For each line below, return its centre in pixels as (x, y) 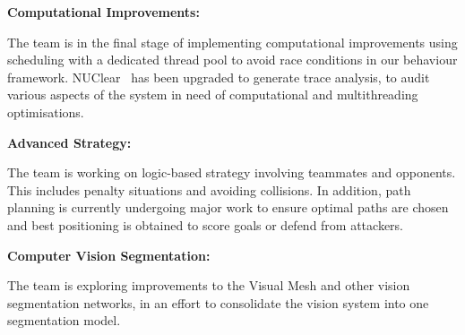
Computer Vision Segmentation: (109, 255)
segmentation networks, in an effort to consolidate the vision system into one (218, 302)
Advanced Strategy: (69, 142)
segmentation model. (64, 320)
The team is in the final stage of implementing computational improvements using (232, 42)
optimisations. (46, 112)
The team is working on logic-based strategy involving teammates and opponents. (232, 172)
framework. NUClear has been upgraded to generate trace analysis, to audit (219, 77)
